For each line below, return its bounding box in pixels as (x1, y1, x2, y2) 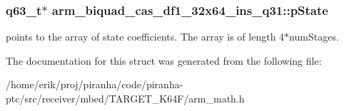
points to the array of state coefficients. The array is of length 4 (6, 29, 285, 44)
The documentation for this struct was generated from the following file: (6, 53, 322, 68)
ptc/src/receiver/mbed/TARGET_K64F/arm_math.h (6, 91, 245, 105)
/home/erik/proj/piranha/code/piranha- (6, 77, 183, 92)
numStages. (289, 29, 339, 44)
